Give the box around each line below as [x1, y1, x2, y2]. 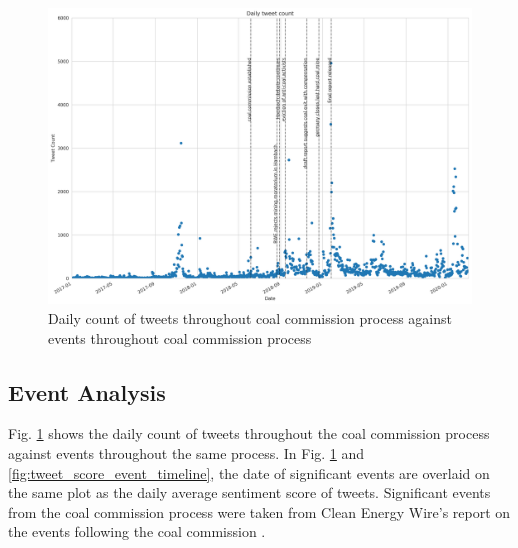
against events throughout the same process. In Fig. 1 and [8, 443, 365, 464]
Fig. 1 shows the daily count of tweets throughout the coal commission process [8, 423, 490, 444]
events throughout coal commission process [48, 327, 312, 348]
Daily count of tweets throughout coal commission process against [48, 308, 452, 329]
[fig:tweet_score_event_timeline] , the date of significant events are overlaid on [8, 462, 490, 483]
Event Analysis [8, 376, 166, 407]
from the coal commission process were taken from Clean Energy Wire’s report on [8, 501, 511, 522]
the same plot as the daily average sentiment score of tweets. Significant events [8, 482, 491, 503]
